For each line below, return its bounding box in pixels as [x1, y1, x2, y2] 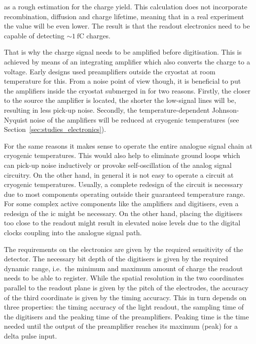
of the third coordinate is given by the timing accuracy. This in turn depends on [4, 292, 247, 302]
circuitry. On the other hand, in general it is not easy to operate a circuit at [4, 169, 234, 180]
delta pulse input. [4, 331, 57, 341]
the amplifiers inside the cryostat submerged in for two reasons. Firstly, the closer [4, 85, 251, 95]
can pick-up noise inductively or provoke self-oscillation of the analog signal [4, 159, 232, 170]
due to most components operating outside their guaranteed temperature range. [4, 188, 245, 199]
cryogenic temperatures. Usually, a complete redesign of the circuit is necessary [4, 179, 243, 189]
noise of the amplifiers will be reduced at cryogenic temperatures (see [30, 114, 239, 125]
